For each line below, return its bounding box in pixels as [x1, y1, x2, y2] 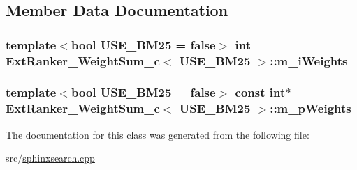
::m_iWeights [270, 52, 348, 69]
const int [235, 84, 286, 101]
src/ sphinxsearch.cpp [6, 150, 95, 165]
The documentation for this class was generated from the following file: [6, 127, 309, 141]
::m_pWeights [270, 100, 351, 117]
